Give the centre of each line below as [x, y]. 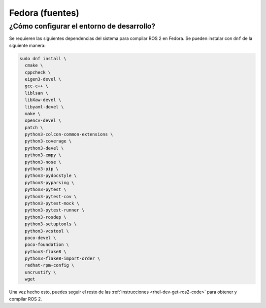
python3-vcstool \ [47, 231]
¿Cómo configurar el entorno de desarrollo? [82, 26]
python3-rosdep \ [46, 217]
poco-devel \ [40, 238]
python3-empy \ [43, 155]
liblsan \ [37, 93]
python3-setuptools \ [51, 224]
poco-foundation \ [47, 245]
